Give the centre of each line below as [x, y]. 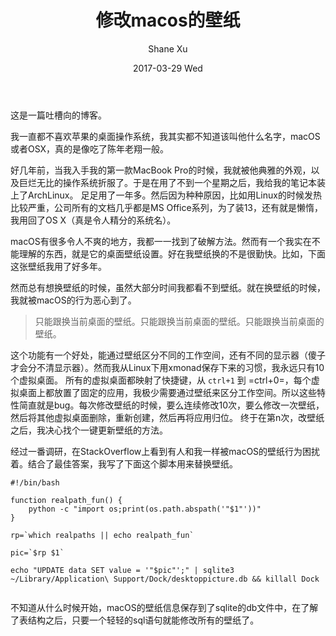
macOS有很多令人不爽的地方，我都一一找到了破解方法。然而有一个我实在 [161, 241]
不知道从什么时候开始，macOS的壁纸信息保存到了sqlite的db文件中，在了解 [164, 607]
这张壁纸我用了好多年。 [58, 266]
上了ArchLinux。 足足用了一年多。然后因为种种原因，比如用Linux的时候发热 [166, 195]
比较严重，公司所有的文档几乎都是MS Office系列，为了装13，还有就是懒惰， [166, 207]
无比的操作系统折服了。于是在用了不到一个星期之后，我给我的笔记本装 [181, 182]
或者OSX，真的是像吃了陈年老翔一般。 [90, 148]
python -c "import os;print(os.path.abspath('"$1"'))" [145, 509]
